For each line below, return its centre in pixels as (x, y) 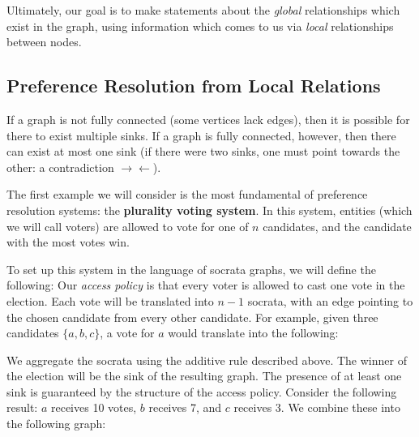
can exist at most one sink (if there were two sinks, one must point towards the (203, 151)
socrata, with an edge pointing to (330, 300)
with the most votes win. (68, 242)
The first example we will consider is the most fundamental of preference (187, 194)
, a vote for (127, 333)
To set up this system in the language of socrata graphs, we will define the (191, 269)
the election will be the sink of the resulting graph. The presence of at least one (204, 376)
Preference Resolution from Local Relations (194, 86)
